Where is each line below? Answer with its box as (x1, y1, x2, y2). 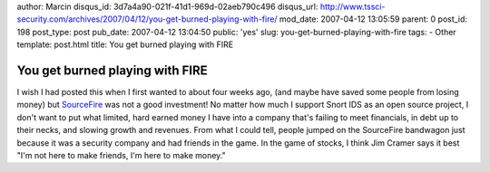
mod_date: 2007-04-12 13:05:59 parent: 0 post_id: (279, 14, 467, 24)
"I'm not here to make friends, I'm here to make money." (16, 150, 226, 161)
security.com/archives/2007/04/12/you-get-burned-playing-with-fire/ (16, 14, 278, 24)
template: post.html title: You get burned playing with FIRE (16, 39, 234, 50)
